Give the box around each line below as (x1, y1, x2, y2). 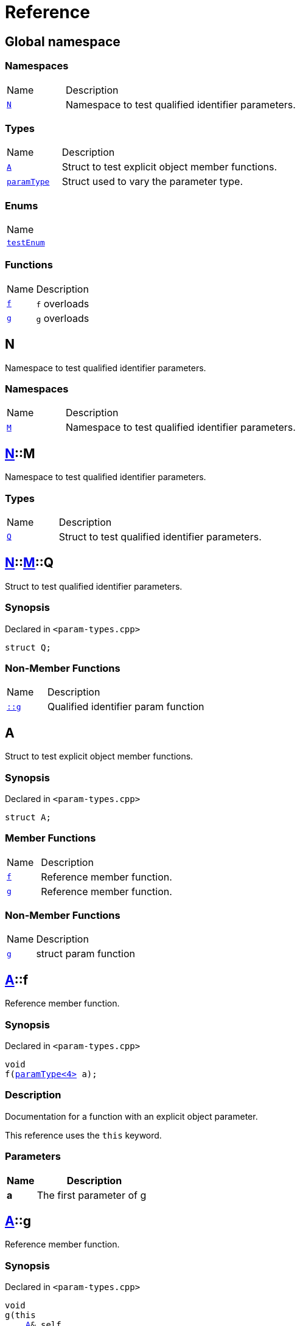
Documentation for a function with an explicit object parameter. (5, 1111, 258, 1122)
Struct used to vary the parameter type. (61, 175, 243, 188)
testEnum (7, 238, 45, 248)
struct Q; (5, 642, 51, 652)
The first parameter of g (37, 1188, 147, 1201)
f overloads (36, 297, 89, 310)
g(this (5, 1310, 36, 1321)
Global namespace (5, 33, 120, 49)
